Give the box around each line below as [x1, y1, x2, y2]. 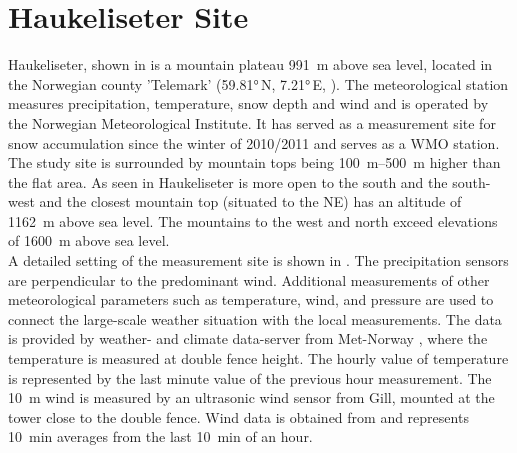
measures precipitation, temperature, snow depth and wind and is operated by [8, 93, 489, 114]
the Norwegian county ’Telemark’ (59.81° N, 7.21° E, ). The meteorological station [8, 73, 509, 94]
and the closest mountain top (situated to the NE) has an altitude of [39, 191, 462, 212]
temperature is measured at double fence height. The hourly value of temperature [8, 348, 509, 369]
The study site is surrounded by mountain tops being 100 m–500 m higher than [8, 152, 501, 173]
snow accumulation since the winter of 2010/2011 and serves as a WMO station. [8, 132, 500, 153]
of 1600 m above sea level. [8, 230, 170, 251]
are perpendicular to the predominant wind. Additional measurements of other [8, 269, 490, 290]
